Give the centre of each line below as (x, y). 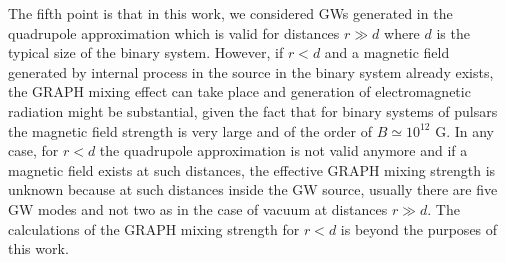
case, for (33, 150)
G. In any (464, 130)
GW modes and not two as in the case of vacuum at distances (198, 208)
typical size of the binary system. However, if (146, 52)
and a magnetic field (387, 52)
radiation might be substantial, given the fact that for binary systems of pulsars (253, 110)
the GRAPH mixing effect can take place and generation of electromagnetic (239, 91)
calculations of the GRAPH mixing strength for (154, 228)
